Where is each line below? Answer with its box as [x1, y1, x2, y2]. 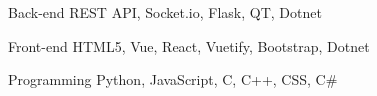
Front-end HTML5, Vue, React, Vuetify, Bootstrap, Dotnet [8, 35, 370, 56]
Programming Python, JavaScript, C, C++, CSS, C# [8, 69, 338, 90]
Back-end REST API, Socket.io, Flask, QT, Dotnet [8, 2, 322, 22]
